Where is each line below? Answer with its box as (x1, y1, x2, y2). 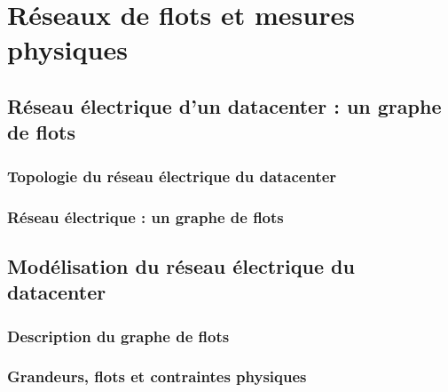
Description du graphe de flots (7, 324, 230, 347)
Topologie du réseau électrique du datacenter (7, 164, 337, 187)
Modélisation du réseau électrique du (7, 252, 355, 279)
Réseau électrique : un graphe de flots (7, 205, 284, 228)
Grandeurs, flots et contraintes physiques (7, 365, 307, 388)
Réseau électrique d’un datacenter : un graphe (7, 92, 442, 119)
